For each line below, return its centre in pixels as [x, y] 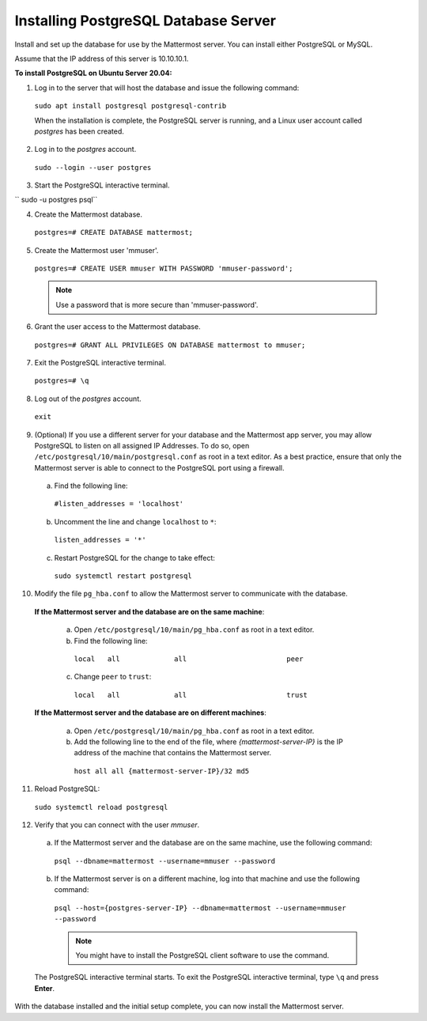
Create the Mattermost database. [88, 214]
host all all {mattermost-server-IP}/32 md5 [162, 771]
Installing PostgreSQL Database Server [145, 21]
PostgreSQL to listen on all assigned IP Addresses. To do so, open [142, 445]
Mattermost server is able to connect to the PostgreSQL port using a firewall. [159, 467]
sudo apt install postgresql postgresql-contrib [130, 106]
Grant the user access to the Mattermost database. [117, 327]
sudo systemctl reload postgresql [101, 807]
